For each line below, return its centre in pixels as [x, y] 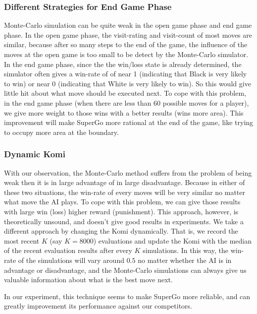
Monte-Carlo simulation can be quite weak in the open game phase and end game [128, 25]
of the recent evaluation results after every [68, 250]
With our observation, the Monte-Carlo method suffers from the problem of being [128, 172]
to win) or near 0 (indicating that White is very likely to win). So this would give [128, 83]
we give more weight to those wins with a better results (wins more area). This [124, 112]
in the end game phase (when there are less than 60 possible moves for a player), [127, 102]
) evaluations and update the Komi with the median [173, 240]
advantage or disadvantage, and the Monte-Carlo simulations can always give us [125, 270]
